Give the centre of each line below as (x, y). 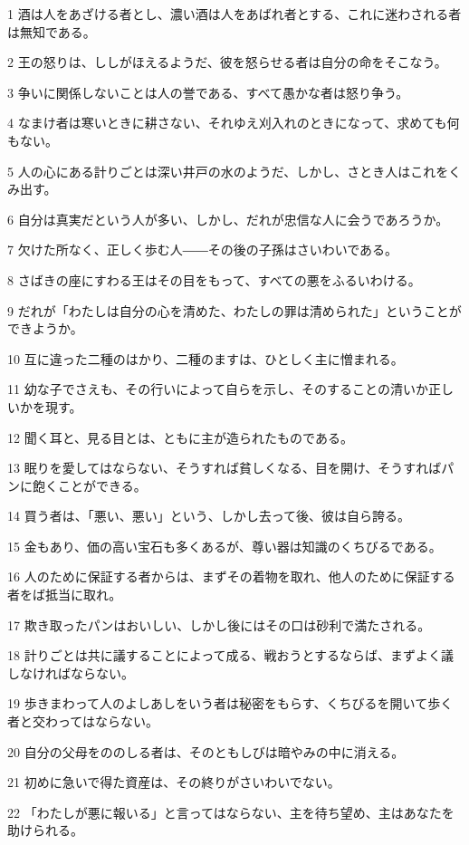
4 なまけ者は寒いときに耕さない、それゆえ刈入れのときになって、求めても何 (234, 123)
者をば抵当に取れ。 (65, 595)
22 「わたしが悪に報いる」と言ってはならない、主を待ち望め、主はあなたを (231, 812)
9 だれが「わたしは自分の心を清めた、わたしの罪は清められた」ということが (234, 310)
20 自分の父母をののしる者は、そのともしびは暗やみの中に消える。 (206, 751)
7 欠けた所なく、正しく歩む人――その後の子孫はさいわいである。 (203, 250)
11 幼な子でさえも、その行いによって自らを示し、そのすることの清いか (218, 389)
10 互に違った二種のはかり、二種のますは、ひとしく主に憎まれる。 (206, 358)
